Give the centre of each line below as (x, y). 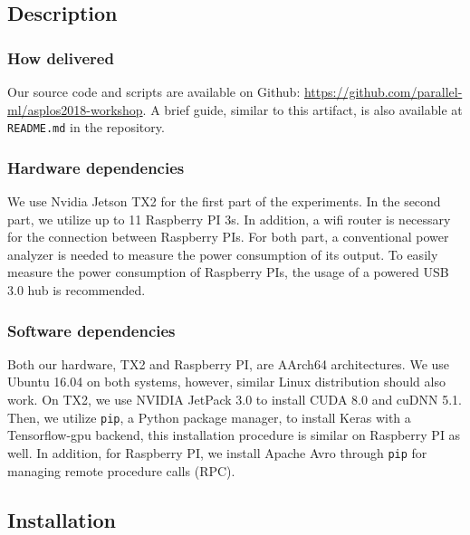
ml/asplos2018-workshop (75, 109)
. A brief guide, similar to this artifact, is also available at (302, 109)
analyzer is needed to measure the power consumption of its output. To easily (223, 254)
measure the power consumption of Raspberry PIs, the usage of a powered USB (228, 272)
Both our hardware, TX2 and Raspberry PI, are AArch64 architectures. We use (229, 363)
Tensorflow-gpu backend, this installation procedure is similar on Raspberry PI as (234, 435)
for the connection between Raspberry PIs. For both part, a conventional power (228, 237)
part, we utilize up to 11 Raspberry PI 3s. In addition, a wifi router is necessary (229, 219)
